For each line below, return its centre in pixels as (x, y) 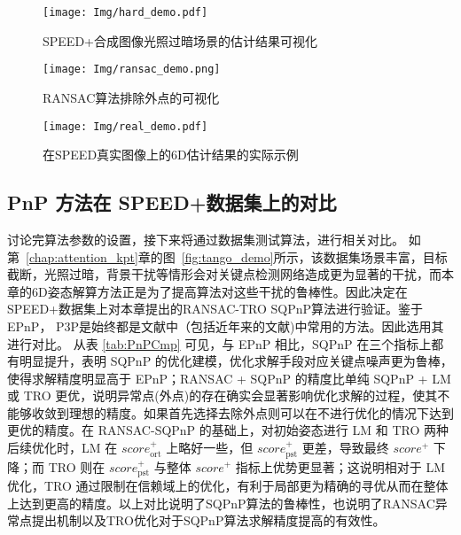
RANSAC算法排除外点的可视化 (131, 97)
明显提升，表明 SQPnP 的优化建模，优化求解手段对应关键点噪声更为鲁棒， (236, 361)
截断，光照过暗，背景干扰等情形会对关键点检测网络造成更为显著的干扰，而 (224, 274)
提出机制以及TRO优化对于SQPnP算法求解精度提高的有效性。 (208, 520)
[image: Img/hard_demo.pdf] (125, 12)
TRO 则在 (77, 466)
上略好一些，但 (210, 448)
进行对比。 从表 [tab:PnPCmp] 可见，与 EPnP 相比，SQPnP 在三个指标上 (219, 343)
